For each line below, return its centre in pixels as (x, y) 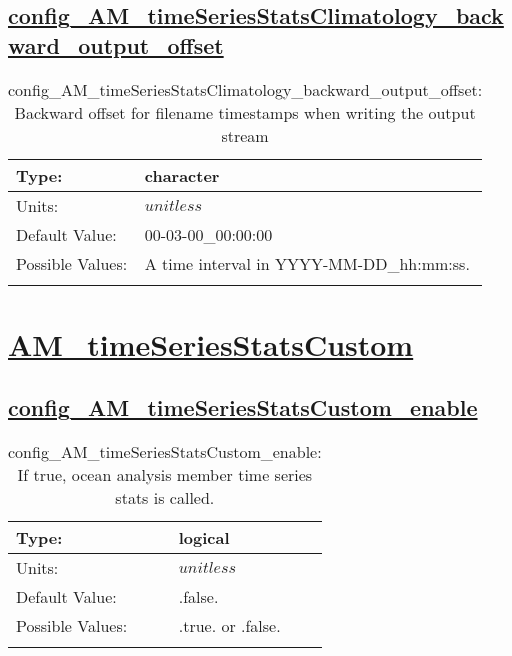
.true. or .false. (229, 626)
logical (204, 538)
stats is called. (165, 498)
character (182, 175)
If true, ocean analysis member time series (165, 475)
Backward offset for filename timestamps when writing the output (245, 112)
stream (245, 135)
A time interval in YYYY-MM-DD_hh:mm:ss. (307, 263)
